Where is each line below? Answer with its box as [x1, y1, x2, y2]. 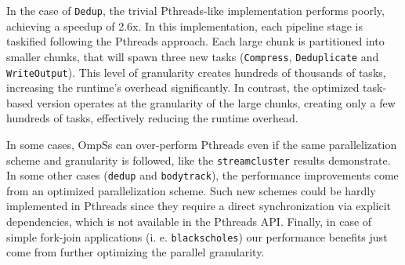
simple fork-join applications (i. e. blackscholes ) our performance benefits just [6, 228, 388, 245]
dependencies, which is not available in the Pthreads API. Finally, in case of [6, 213, 372, 230]
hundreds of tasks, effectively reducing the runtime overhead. [6, 110, 298, 126]
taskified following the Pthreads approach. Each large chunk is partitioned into [6, 33, 385, 49]
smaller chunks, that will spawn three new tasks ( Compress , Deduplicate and [6, 48, 379, 64]
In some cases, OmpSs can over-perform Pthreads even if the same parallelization [6, 136, 397, 152]
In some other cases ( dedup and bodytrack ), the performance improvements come [6, 167, 399, 183]
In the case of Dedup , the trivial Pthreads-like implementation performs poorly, [6, 2, 385, 18]
